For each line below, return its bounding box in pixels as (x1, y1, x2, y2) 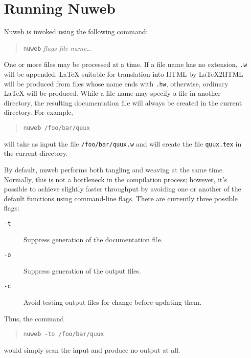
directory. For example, (4, 107, 73, 117)
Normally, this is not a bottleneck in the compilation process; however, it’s (4, 174, 227, 184)
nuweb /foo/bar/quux (23, 125, 90, 132)
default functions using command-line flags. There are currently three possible (4, 193, 238, 203)
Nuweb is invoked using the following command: (4, 26, 148, 37)
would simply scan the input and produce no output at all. (4, 344, 180, 355)
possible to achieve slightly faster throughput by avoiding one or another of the (4, 184, 241, 194)
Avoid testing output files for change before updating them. (23, 297, 202, 307)
